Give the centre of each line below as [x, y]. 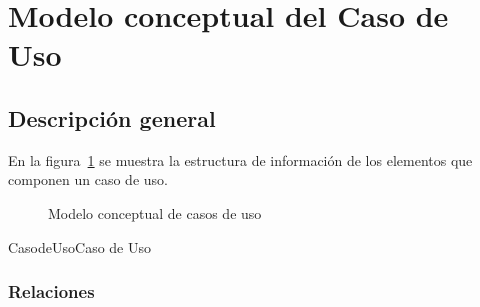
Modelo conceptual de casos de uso [155, 212]
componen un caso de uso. [88, 179]
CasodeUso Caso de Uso [80, 246]
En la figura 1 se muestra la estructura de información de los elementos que [240, 159]
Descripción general [112, 117]
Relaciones [51, 291]
